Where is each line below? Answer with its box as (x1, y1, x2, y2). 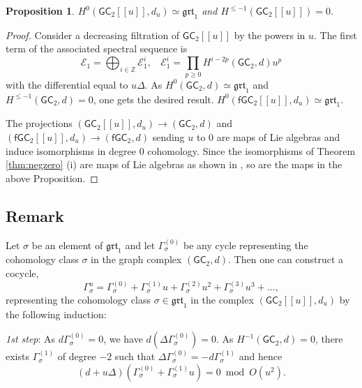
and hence (239, 349, 282, 364)
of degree (57, 349, 96, 364)
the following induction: (6, 306, 107, 321)
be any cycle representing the (183, 237, 308, 252)
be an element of (31, 237, 103, 252)
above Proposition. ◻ (6, 170, 98, 185)
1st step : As (6, 331, 56, 346)
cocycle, (6, 265, 39, 280)
